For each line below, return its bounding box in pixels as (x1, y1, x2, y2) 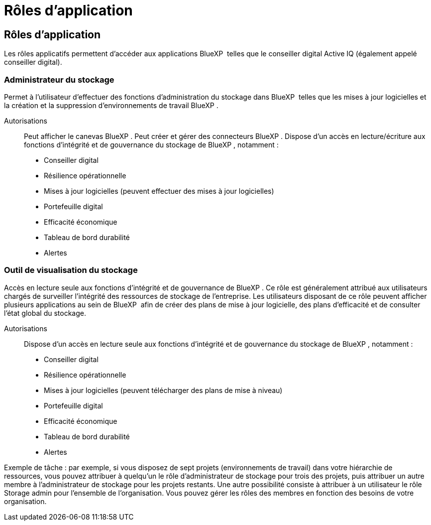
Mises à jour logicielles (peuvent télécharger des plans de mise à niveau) (44, 386, 283, 394)
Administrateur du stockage (4, 74, 114, 85)
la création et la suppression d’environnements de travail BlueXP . (4, 101, 218, 110)
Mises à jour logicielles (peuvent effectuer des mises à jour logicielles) (44, 186, 274, 195)
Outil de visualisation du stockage (4, 265, 138, 275)
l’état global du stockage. (4, 308, 86, 317)
